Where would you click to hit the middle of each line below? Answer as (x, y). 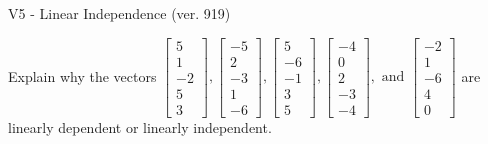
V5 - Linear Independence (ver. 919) (119, 13)
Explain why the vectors (82, 75)
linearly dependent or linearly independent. (140, 126)
